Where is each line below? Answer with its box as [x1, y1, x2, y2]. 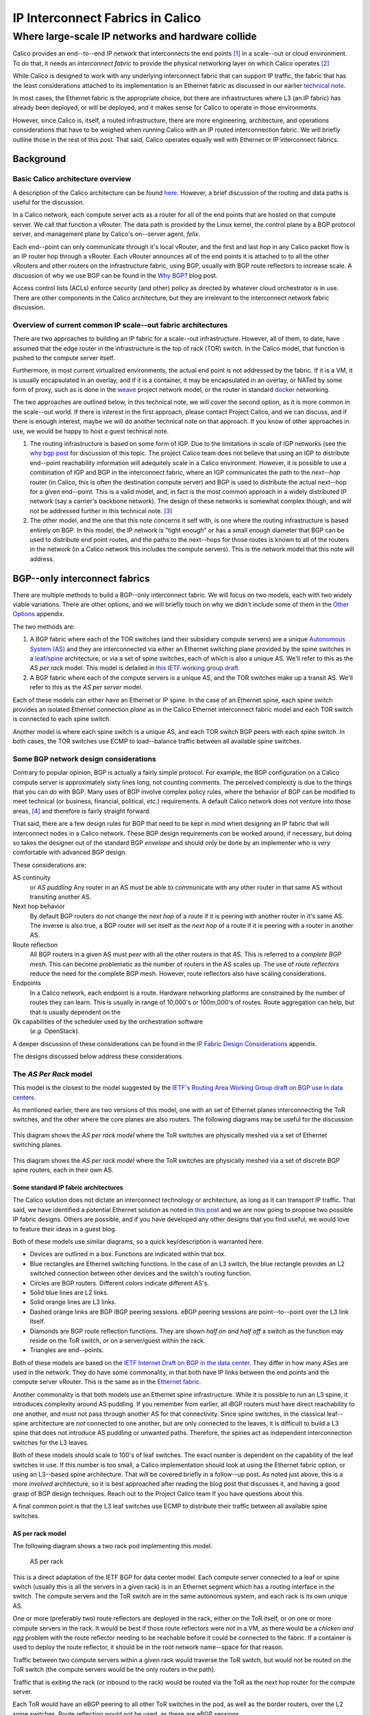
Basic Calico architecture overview [12, 174, 132, 184]
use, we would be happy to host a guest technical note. [12, 427, 169, 435]
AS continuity [12, 873, 51, 882]
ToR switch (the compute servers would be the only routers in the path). [12, 1666, 216, 1674]
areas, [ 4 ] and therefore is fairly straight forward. [12, 807, 151, 815]
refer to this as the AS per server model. [29, 683, 143, 691]
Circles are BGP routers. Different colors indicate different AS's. [29, 1279, 209, 1287]
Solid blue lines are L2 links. [29, 1288, 109, 1297]
